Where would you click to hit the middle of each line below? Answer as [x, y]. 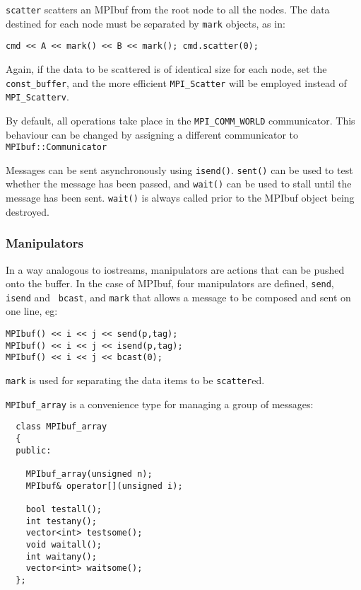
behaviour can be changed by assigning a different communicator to [152, 134]
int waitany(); [61, 556]
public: [34, 450]
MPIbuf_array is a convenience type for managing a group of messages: [160, 404]
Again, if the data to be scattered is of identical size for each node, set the [166, 68]
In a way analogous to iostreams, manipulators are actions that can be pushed [175, 269]
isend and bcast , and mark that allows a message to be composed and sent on [178, 297]
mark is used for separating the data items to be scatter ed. [135, 380]
